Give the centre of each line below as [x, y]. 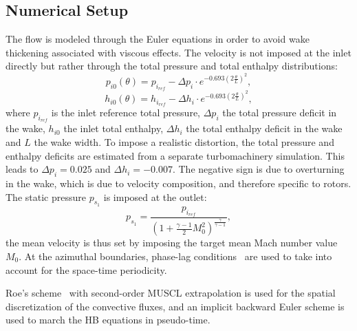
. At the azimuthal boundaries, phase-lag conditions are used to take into [175, 256]
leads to [22, 169]
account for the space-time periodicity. [86, 269]
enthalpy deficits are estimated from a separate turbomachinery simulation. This [175, 155]
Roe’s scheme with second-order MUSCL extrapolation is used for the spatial [171, 293]
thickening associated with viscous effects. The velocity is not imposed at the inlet [178, 52]
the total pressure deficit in [280, 113]
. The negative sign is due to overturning [258, 169]
